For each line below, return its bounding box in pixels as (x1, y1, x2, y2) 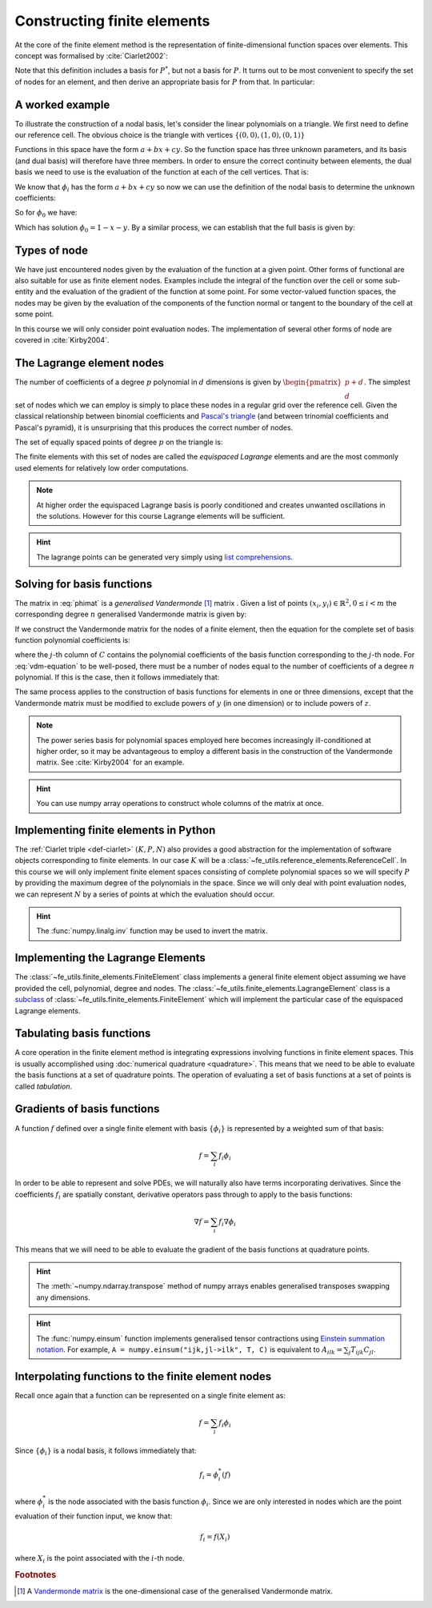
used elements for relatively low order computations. (14, 463, 189, 472)
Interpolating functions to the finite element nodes (14, 1369, 272, 1383)
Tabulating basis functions (14, 1027, 151, 1041)
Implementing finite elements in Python (14, 824, 216, 836)
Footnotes (14, 1569, 57, 1580)
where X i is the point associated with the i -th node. (14, 1553, 185, 1565)
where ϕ (14, 1497, 43, 1506)
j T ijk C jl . (348, 1345, 376, 1356)
